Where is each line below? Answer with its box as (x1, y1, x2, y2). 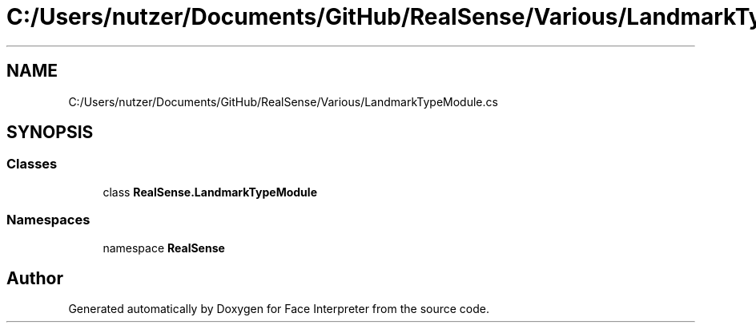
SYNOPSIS (6, 122, 94, 143)
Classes (6, 156, 58, 172)
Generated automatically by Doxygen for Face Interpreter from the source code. (68, 302, 489, 316)
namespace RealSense (103, 240, 225, 255)
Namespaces (6, 212, 90, 228)
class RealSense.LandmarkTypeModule (103, 184, 317, 199)
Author (6, 268, 63, 288)
